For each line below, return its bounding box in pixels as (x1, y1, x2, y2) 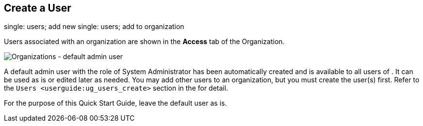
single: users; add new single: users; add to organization (4, 22, 184, 31)
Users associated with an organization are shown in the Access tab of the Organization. (4, 37, 285, 46)
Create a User (4, 2, 71, 14)
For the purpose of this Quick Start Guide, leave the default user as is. (4, 99, 227, 108)
